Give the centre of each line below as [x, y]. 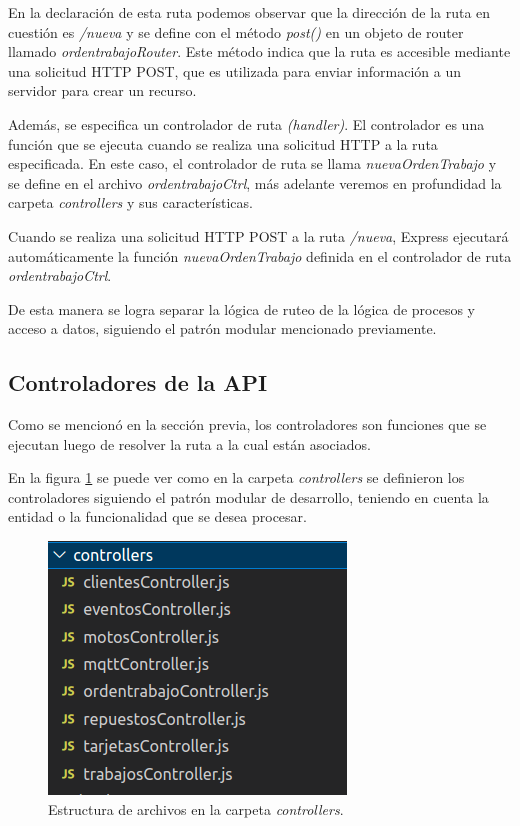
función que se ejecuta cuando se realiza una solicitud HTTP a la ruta [223, 143]
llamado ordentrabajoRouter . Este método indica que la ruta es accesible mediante [259, 51]
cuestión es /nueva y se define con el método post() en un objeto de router [236, 31]
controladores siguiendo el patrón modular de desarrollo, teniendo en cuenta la [248, 496]
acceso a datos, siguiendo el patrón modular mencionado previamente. [222, 328]
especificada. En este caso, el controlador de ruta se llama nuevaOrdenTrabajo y [252, 163]
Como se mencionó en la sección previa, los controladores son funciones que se [247, 424]
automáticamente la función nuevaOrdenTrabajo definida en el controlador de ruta [260, 255]
